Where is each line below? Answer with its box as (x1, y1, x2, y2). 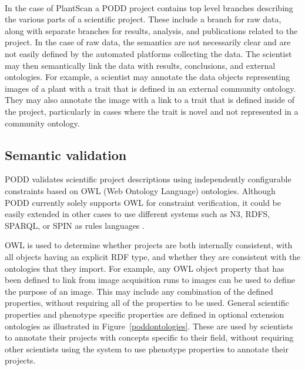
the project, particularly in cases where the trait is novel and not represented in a (5, 105, 299, 117)
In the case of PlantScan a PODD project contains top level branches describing (5, 1, 293, 14)
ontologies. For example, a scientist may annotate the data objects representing (5, 71, 290, 83)
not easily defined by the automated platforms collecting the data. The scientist (5, 48, 292, 60)
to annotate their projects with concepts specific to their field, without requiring (5, 331, 294, 344)
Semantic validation (5, 145, 127, 164)
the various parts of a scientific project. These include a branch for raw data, (5, 13, 281, 25)
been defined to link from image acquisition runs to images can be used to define (5, 274, 295, 286)
